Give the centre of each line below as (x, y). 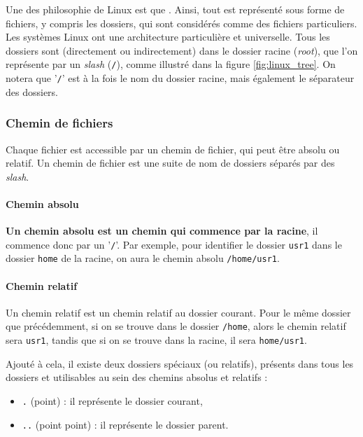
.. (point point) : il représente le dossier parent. (125, 424)
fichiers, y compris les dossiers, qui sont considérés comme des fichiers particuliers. (181, 23)
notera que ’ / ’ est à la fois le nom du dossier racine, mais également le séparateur (180, 78)
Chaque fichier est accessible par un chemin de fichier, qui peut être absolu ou (173, 149)
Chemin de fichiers (59, 123)
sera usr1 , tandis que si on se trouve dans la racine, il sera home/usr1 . (156, 340)
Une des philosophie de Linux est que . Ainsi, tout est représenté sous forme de (175, 9)
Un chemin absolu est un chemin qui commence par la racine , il (162, 231)
